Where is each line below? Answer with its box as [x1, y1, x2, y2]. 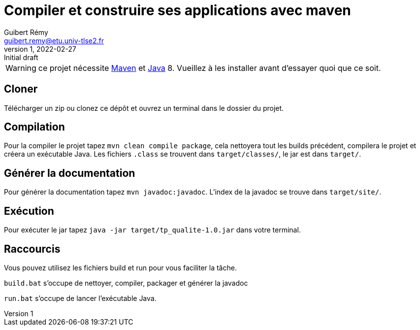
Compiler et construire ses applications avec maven [4, 2, 351, 19]
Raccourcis [4, 242, 61, 255]
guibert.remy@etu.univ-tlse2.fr [4, 36, 104, 45]
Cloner [4, 83, 38, 96]
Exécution [4, 204, 54, 217]
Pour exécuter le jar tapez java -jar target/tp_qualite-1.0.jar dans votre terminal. [4, 226, 301, 234]
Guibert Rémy [4, 28, 48, 36]
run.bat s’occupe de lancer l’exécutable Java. [4, 294, 157, 302]
